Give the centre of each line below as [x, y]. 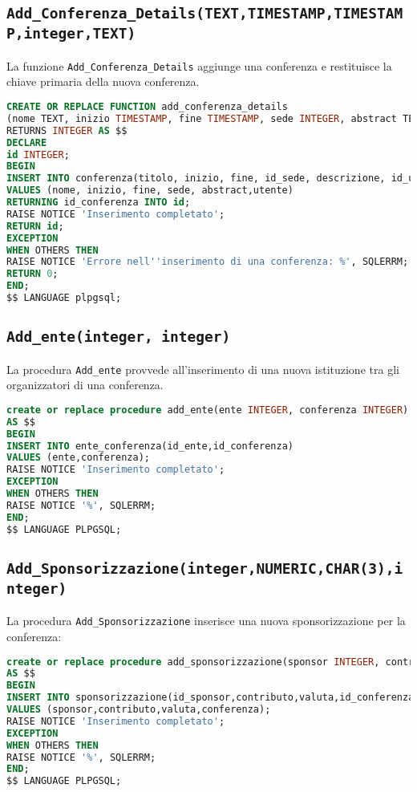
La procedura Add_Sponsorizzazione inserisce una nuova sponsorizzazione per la [206, 621]
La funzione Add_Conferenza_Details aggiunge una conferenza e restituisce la [199, 65]
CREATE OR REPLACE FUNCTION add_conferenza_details [147, 107]
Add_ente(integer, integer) [119, 337]
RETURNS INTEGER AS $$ [67, 130]
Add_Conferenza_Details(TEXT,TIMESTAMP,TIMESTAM [205, 14]
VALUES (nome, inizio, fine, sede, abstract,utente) [150, 191]
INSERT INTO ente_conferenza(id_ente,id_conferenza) [150, 446]
